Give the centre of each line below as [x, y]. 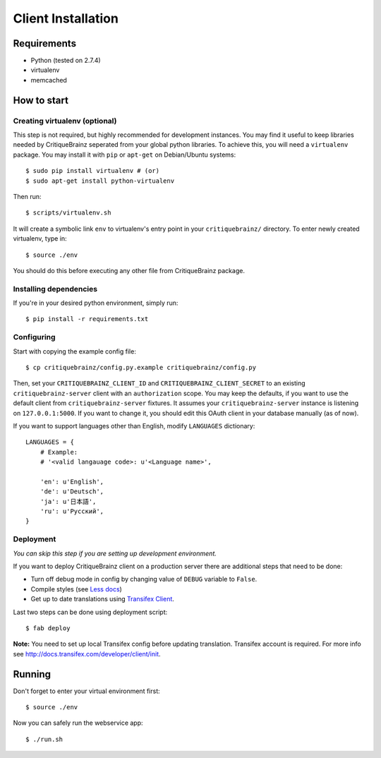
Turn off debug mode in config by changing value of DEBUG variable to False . [144, 579]
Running [32, 674]
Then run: [27, 196]
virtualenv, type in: [40, 239]
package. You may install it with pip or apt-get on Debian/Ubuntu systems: [125, 155]
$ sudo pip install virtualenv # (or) [93, 171]
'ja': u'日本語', [68, 501]
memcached [49, 80]
